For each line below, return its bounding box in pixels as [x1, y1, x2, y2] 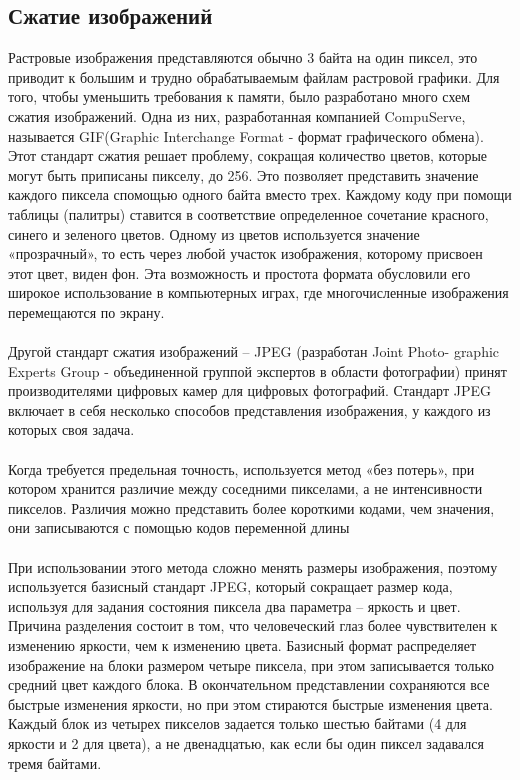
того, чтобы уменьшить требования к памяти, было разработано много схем [8, 86, 471, 107]
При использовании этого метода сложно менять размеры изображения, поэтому [8, 556, 498, 577]
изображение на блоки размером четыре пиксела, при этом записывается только [8, 654, 494, 675]
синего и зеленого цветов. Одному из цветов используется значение [8, 223, 420, 244]
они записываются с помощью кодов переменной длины [8, 517, 350, 538]
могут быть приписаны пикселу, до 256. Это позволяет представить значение [8, 164, 479, 185]
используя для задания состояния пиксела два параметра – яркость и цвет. [8, 595, 461, 616]
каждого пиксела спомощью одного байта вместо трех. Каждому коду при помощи [8, 184, 512, 205]
